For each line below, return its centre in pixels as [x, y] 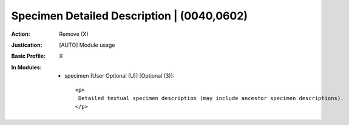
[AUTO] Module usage [87, 45]
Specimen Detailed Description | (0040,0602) [130, 16]
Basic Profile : [28, 56]
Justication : [27, 45]
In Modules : [26, 67]
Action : [21, 34]
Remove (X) [74, 34]
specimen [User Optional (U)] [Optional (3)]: [120, 76]
